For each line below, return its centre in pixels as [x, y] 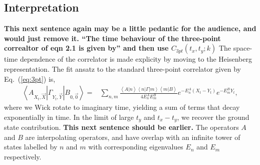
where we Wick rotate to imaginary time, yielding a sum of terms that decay [122, 107]
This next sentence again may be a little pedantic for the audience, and [130, 28]
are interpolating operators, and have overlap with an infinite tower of [133, 137]
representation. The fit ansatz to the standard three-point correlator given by [123, 68]
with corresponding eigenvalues [136, 147]
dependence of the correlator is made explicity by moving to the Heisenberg [136, 59]
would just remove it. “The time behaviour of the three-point [112, 38]
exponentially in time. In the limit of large [69, 117]
